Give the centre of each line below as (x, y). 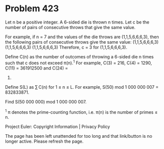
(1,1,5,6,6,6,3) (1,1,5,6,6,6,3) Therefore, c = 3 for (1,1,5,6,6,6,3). (66, 47)
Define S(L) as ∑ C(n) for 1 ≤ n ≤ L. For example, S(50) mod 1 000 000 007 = (82, 87)
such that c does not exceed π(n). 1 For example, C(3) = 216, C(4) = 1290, (79, 62)
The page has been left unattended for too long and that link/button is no (79, 136)
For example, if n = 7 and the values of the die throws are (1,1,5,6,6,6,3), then (82, 37)
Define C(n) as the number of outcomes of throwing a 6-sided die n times (79, 56)
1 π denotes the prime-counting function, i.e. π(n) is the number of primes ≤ (82, 112)
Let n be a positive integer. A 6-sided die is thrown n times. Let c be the (77, 22)
